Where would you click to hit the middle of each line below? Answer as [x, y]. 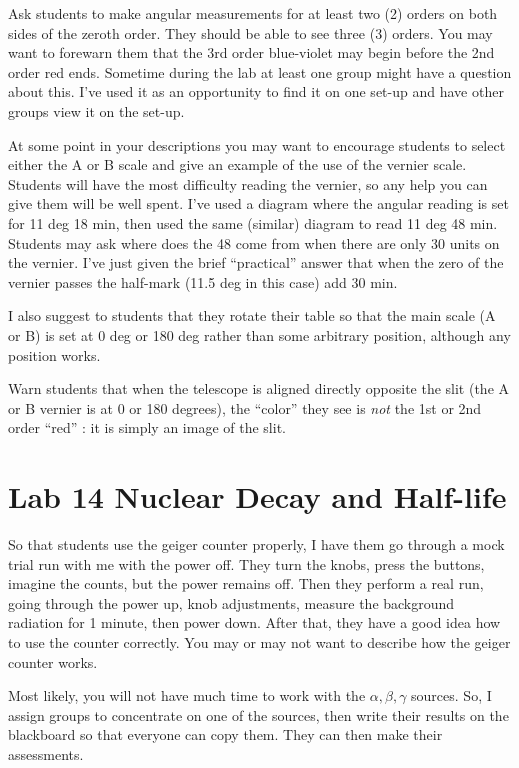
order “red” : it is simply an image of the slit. [147, 427]
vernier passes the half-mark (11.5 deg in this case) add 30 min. [203, 281]
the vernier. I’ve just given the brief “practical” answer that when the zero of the [256, 262]
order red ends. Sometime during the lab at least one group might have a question [260, 71]
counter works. [53, 661]
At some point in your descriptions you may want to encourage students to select [257, 144]
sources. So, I [451, 695]
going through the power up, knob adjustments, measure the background [231, 602]
